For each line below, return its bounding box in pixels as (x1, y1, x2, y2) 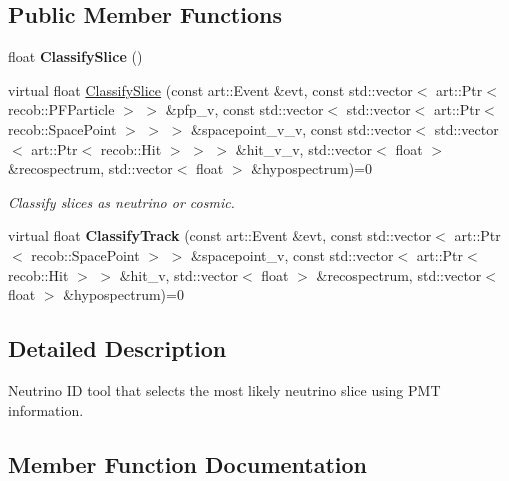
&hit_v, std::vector (119, 264, 239, 285)
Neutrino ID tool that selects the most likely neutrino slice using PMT (8, 379, 441, 400)
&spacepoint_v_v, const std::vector (191, 118, 412, 139)
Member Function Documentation (8, 448, 368, 479)
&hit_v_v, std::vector (235, 138, 373, 159)
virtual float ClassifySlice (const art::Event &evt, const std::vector (8, 79, 413, 100)
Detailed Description (8, 333, 227, 364)
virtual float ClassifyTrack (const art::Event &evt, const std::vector (8, 225, 432, 246)
